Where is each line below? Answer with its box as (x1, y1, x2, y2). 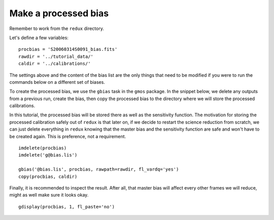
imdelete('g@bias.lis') (18, 152, 78, 158)
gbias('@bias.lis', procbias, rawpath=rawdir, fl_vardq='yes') (18, 167, 179, 172)
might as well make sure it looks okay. (9, 192, 89, 198)
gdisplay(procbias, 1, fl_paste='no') (18, 204, 115, 209)
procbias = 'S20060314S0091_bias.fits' (18, 46, 118, 52)
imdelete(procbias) (18, 145, 67, 151)
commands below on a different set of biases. (9, 79, 105, 85)
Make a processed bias (9, 8, 109, 19)
